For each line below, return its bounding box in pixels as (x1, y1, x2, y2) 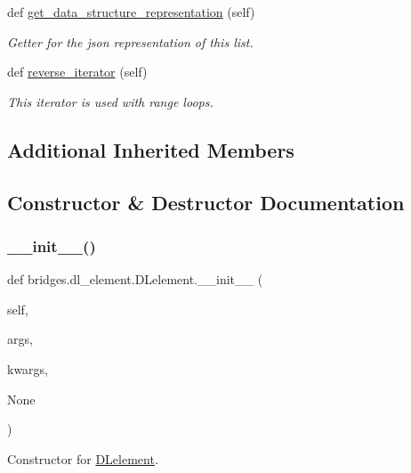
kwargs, (7, 359, 49, 378)
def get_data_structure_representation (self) (7, 3, 255, 20)
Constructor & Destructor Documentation (7, 188, 405, 216)
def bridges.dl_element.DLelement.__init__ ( (7, 270, 263, 289)
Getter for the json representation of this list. (7, 32, 254, 51)
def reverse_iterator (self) (7, 62, 148, 81)
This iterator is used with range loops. (7, 92, 214, 110)
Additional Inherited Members (7, 135, 294, 163)
